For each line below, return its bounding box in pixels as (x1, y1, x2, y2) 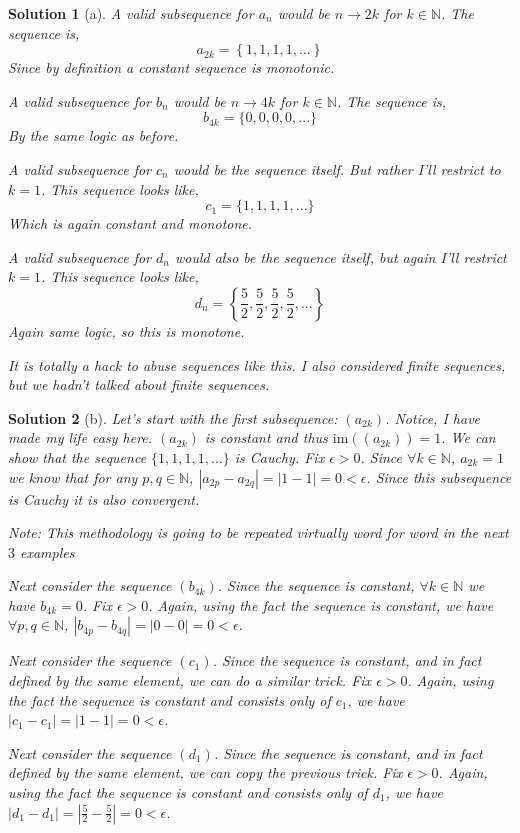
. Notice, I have (385, 407, 481, 428)
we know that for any (8, 466, 138, 487)
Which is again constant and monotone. (8, 213, 253, 234)
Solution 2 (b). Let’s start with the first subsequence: (8, 407, 338, 428)
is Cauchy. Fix (234, 446, 325, 467)
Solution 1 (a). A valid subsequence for (8, 3, 254, 23)
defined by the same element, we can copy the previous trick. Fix (8, 762, 403, 783)
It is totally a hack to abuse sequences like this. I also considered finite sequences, (8, 354, 506, 375)
